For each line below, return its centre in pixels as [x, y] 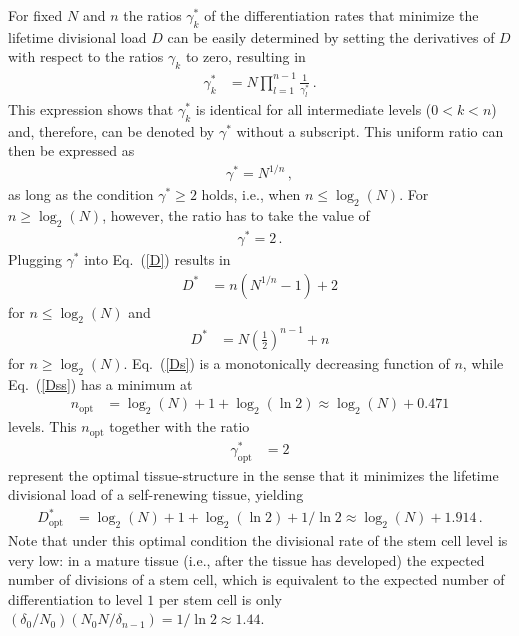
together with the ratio [179, 426]
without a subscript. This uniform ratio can [370, 130]
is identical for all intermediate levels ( [313, 108]
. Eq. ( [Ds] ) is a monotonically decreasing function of [286, 362]
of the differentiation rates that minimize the [341, 15]
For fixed [35, 15]
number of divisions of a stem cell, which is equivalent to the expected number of [256, 579]
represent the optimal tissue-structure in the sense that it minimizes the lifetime [253, 474]
